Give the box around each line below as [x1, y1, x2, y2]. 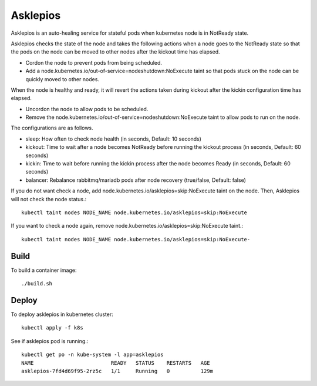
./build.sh [21, 280, 53, 287]
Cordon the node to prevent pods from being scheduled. [25, 59, 163, 66]
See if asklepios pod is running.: [11, 337, 89, 344]
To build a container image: [11, 267, 77, 274]
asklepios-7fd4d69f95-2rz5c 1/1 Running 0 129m [21, 368, 214, 374]
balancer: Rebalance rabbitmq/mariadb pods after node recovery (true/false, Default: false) [25, 177, 247, 184]
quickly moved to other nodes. [25, 75, 100, 82]
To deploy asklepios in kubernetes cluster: [11, 311, 114, 318]
